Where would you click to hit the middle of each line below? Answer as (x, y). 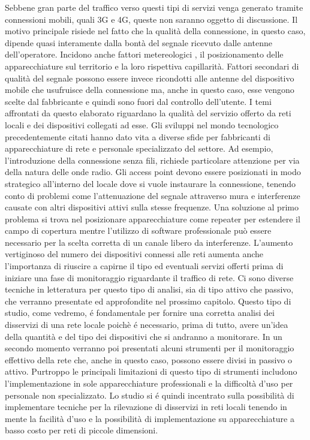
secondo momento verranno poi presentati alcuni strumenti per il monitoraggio (150, 348)
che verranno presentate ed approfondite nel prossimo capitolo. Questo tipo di (148, 301)
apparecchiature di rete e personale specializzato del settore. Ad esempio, (139, 148)
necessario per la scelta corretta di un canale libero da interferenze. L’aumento (149, 242)
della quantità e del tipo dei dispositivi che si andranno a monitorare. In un (144, 336)
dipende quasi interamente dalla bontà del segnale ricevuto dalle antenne (139, 42)
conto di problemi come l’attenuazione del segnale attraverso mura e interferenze (153, 195)
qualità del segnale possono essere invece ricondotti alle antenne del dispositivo (150, 78)
